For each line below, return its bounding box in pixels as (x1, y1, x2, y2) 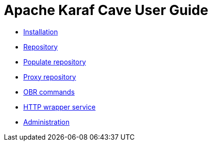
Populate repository (23, 57, 86, 66)
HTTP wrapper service (23, 102, 96, 111)
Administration (23, 117, 70, 126)
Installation (23, 27, 58, 36)
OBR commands (23, 87, 75, 96)
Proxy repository (23, 72, 76, 81)
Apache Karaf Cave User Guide (4, 2, 209, 18)
